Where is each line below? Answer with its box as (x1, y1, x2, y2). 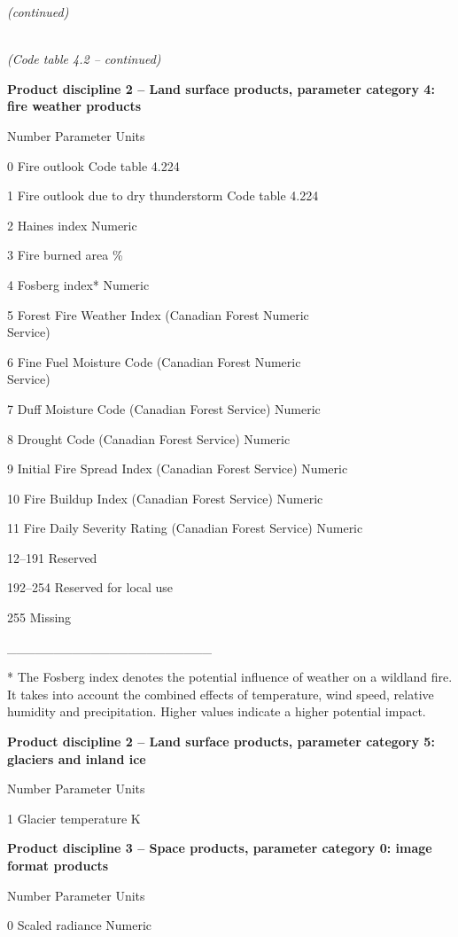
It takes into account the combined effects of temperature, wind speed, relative (7, 684, 434, 703)
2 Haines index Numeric (7, 215, 137, 234)
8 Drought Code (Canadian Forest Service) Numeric (7, 429, 291, 448)
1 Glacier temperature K (7, 808, 141, 827)
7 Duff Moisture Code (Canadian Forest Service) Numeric (7, 399, 321, 418)
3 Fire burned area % (7, 246, 123, 264)
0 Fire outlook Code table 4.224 (7, 156, 180, 175)
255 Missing (7, 608, 72, 627)
